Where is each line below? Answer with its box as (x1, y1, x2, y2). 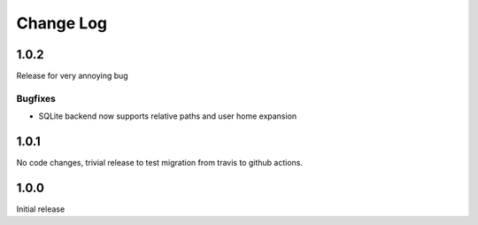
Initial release (16, 204, 66, 214)
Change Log (16, 13, 108, 33)
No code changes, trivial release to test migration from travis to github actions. (16, 158, 303, 168)
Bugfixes (16, 92, 57, 105)
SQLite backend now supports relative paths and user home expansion (38, 111, 297, 121)
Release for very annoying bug (16, 71, 128, 81)
